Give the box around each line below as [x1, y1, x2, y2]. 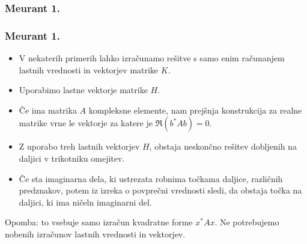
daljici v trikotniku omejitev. [19, 152, 125, 165]
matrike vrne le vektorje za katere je [19, 117, 153, 129]
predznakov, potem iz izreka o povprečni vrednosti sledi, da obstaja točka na [19, 184, 302, 197]
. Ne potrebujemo [214, 216, 279, 228]
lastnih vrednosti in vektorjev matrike [19, 63, 159, 76]
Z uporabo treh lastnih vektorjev [19, 140, 140, 153]
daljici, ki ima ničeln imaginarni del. [19, 195, 152, 208]
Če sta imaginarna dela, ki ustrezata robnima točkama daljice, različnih [19, 172, 283, 185]
